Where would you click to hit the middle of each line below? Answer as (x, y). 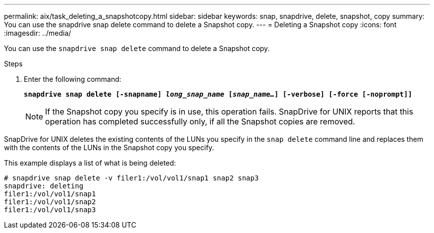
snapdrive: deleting (44, 186)
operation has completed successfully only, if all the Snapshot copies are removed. (200, 121)
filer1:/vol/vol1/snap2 (50, 202)
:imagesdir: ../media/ (38, 33)
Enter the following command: (73, 79)
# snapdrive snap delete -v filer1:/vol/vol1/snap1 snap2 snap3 (132, 178)
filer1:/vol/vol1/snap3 (50, 210)
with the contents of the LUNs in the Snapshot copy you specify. (109, 147)
